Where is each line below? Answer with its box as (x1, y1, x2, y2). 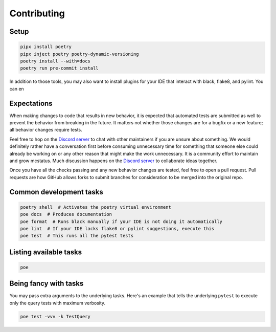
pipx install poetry (20, 44, 72, 50)
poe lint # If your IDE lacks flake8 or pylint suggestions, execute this (20, 226, 215, 231)
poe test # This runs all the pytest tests (20, 233, 134, 239)
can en (9, 85, 24, 92)
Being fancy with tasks (9, 279, 84, 288)
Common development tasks (9, 187, 103, 196)
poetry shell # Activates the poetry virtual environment (20, 204, 171, 210)
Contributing (9, 8, 65, 19)
